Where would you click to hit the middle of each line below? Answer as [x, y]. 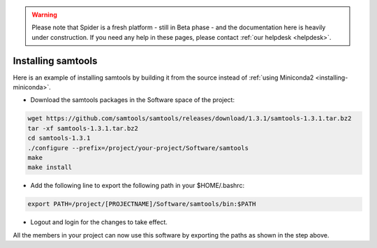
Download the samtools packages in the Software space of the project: [133, 100]
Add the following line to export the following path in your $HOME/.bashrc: [137, 186]
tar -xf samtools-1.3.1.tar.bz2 [83, 128]
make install [50, 167]
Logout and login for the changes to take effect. [99, 222]
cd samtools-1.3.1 [59, 138]
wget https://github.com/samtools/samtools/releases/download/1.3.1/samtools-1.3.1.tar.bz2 [190, 118]
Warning [44, 15]
